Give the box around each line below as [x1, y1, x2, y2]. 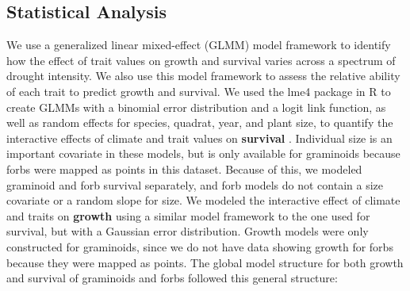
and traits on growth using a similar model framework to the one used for [6, 207, 370, 224]
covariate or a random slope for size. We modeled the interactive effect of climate [6, 192, 400, 209]
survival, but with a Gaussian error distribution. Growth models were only [6, 223, 369, 239]
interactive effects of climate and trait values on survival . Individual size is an [6, 129, 393, 146]
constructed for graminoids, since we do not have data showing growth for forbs [6, 238, 393, 255]
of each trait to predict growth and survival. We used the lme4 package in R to [6, 82, 391, 99]
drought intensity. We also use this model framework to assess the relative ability [6, 67, 400, 84]
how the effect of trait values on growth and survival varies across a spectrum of [6, 52, 396, 68]
